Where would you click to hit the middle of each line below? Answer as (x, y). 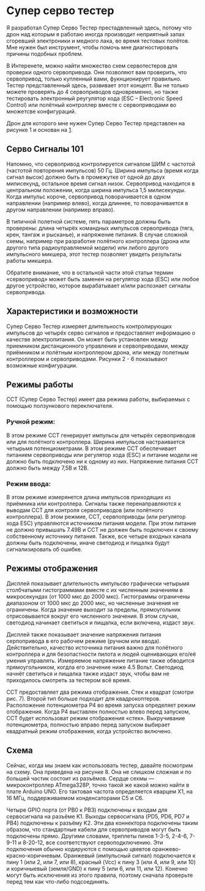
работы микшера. (30, 260)
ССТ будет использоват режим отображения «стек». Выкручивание (96, 718)
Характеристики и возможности (72, 312)
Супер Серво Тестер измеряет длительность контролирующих (89, 326)
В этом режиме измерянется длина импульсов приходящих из (89, 497)
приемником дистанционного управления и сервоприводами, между (97, 346)
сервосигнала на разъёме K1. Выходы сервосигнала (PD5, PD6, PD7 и (98, 816)
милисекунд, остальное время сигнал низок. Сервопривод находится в (101, 183)
